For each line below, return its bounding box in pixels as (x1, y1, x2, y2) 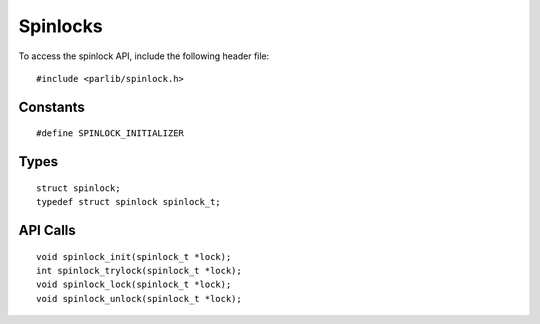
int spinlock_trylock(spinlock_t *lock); (36, 265, 242, 276)
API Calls (18, 221, 77, 239)
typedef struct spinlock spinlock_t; (36, 196, 222, 208)
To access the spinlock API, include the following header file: (18, 50, 270, 62)
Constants (18, 98, 85, 115)
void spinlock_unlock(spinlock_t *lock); (36, 293, 242, 304)
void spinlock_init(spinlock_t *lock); (36, 251, 232, 262)
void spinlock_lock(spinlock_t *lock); (36, 279, 232, 290)
